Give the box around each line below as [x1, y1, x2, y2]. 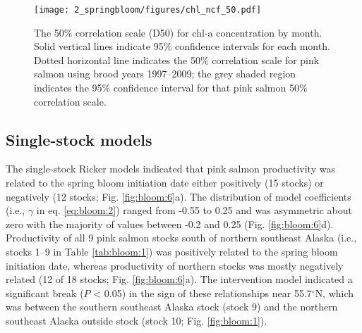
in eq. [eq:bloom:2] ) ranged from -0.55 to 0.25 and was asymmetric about [36, 203, 352, 218]
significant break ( [6, 285, 84, 300]
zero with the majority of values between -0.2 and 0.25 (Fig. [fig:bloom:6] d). [6, 216, 334, 231]
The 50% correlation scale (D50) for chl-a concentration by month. [34, 25, 322, 39]
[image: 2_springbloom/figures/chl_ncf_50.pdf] [34, 5, 262, 15]
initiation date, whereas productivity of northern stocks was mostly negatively [6, 258, 344, 272]
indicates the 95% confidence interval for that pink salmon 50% [34, 80, 308, 95]
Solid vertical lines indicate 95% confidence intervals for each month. [34, 39, 330, 54]
